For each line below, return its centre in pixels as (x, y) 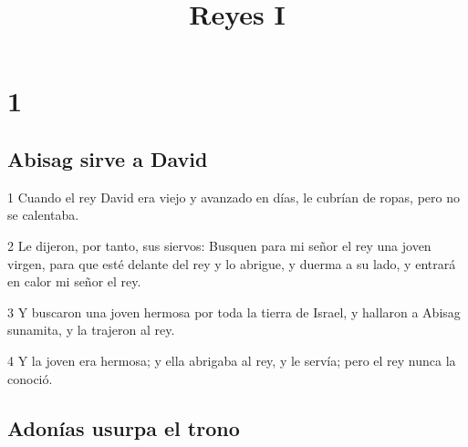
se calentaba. (43, 215)
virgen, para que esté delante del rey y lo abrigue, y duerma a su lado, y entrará (232, 263)
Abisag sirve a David (108, 158)
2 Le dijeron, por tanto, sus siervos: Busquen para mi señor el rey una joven (219, 245)
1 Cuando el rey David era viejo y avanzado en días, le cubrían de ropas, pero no (234, 197)
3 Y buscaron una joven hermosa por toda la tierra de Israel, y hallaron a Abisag (234, 312)
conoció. (30, 378)
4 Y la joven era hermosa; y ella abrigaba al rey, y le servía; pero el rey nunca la (232, 360)
